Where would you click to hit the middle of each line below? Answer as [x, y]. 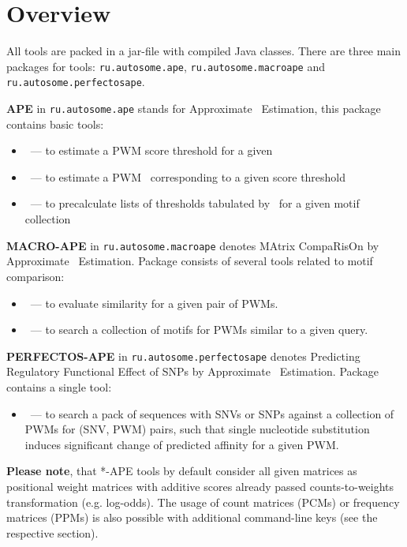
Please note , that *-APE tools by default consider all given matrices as [182, 471]
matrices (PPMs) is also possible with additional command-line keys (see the [192, 517]
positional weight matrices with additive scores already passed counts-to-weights [200, 486]
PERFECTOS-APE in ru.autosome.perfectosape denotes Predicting [183, 356]
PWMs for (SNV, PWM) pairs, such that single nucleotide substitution [197, 429]
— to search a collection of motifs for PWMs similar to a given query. [199, 330]
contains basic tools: [55, 124]
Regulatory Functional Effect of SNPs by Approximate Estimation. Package [192, 371]
